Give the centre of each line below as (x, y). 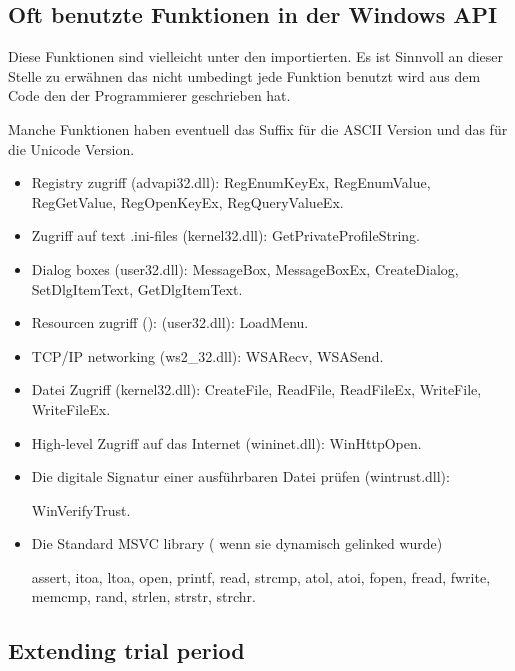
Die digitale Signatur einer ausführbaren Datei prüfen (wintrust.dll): (240, 476)
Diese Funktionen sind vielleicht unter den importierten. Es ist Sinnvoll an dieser (256, 56)
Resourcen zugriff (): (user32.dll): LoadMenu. (170, 322)
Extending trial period (126, 650)
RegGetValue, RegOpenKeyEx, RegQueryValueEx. (187, 201)
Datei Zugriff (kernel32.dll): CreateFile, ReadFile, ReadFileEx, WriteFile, (256, 389)
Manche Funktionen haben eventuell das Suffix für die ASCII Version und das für (258, 128)
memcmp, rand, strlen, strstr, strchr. (143, 596)
